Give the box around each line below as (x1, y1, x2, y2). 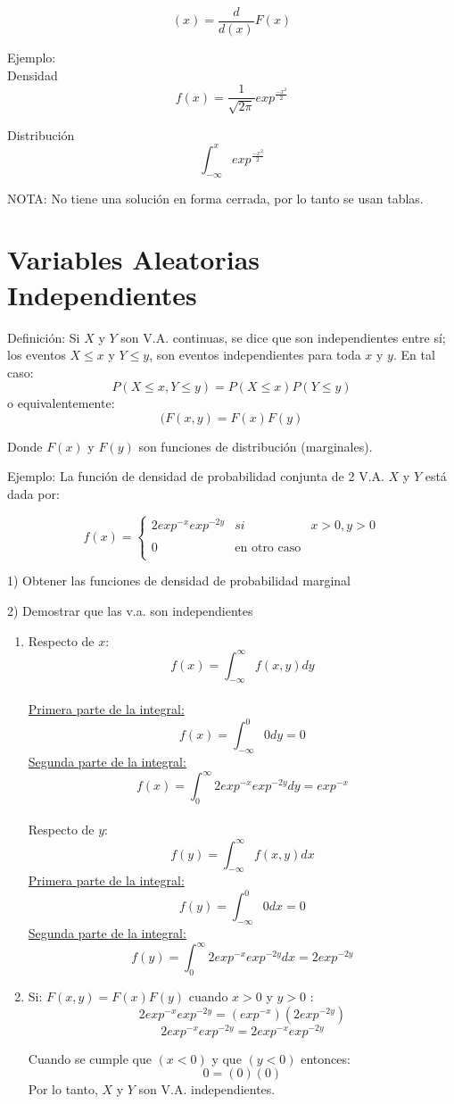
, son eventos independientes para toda (149, 345, 361, 364)
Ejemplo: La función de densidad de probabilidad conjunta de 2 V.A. (7, 467, 384, 486)
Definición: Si (7, 328, 80, 346)
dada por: (7, 485, 60, 503)
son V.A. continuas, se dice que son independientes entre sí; (120, 328, 446, 346)
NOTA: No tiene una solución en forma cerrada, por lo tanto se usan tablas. (7, 188, 424, 207)
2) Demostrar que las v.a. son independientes (7, 601, 253, 619)
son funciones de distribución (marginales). (138, 436, 373, 455)
